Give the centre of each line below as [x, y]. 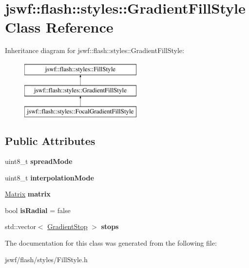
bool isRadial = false [38, 210]
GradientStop [67, 226]
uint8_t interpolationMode [49, 177]
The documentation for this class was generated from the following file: [111, 243]
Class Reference [59, 27]
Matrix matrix [28, 194]
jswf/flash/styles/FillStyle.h [46, 259]
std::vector [20, 226]
